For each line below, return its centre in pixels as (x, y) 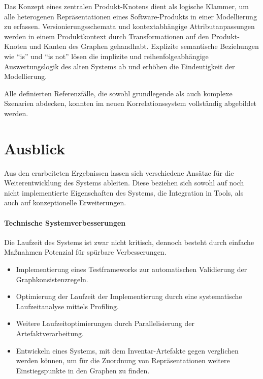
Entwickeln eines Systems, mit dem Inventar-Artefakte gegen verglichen (127, 350)
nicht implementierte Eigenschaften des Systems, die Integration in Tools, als (124, 192)
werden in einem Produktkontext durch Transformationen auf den (107, 36)
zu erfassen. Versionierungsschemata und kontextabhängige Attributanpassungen (129, 26)
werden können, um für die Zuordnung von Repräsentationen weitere (123, 360)
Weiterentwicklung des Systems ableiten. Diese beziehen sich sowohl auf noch (124, 183)
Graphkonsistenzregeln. (52, 279)
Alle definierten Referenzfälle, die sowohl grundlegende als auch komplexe (118, 93)
